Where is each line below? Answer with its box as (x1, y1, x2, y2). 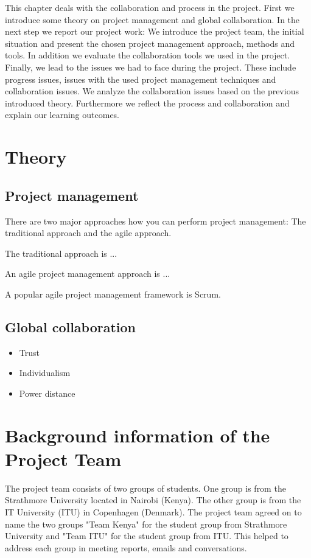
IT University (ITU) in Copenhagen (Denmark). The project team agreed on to (5, 505, 302, 518)
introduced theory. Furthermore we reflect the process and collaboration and (5, 96, 290, 109)
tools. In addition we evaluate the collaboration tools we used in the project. (5, 49, 290, 61)
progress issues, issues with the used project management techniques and (5, 72, 276, 85)
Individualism (19, 366, 71, 379)
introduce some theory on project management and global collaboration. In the (5, 13, 300, 26)
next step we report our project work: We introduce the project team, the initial (5, 25, 304, 38)
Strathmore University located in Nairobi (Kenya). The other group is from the (5, 493, 301, 506)
